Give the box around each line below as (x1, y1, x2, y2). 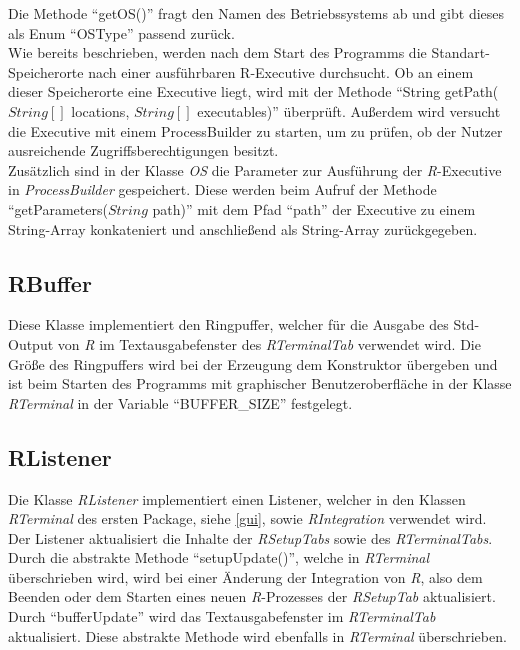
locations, (71, 100, 130, 121)
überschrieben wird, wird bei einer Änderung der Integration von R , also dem (8, 566, 483, 587)
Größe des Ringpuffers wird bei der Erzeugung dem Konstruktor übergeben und (8, 353, 498, 374)
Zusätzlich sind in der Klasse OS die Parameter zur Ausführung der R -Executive (8, 159, 502, 180)
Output (8, 333, 54, 354)
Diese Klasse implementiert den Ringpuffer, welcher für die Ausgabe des (8, 314, 449, 335)
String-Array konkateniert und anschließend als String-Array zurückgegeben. (8, 218, 478, 239)
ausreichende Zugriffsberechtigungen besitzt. (8, 140, 279, 161)
